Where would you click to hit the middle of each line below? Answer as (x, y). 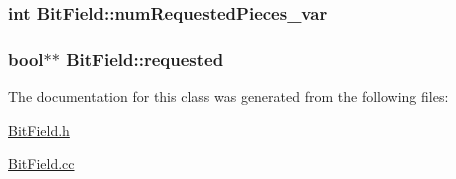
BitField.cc (41, 163)
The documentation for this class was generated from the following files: (228, 96)
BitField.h (39, 129)
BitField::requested (145, 58)
